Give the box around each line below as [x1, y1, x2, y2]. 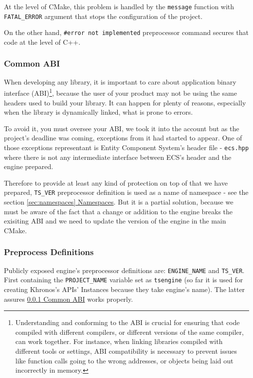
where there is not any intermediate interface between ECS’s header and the [4, 152, 232, 162]
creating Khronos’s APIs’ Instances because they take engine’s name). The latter [4, 284, 245, 294]
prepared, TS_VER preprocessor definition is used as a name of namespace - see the [4, 187, 249, 197]
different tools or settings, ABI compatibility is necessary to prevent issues [15, 345, 237, 356]
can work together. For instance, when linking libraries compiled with [15, 336, 223, 346]
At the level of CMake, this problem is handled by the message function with [4, 1, 235, 11]
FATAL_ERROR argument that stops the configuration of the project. [4, 11, 203, 21]
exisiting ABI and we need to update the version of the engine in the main [4, 216, 226, 226]
